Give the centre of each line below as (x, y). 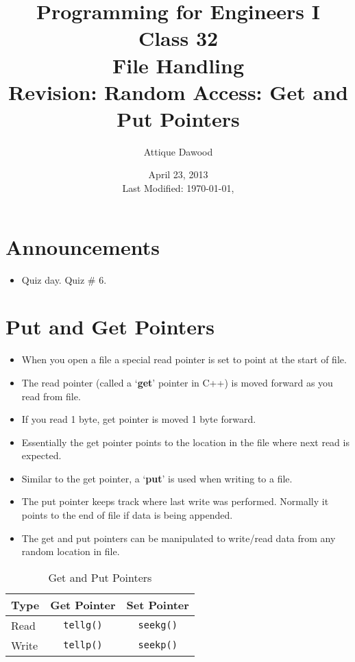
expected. (41, 455)
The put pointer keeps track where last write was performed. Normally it (175, 501)
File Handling (178, 65)
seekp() (158, 645)
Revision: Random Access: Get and (178, 91)
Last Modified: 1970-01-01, (178, 188)
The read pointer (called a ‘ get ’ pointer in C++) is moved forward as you (177, 382)
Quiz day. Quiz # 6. (64, 279)
